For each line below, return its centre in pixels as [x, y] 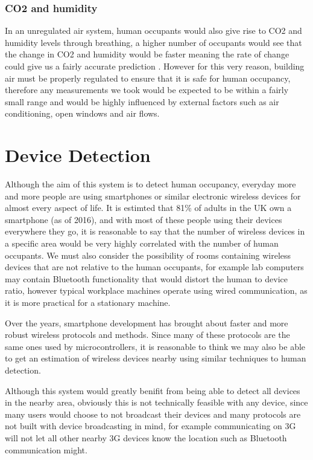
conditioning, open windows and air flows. [82, 113]
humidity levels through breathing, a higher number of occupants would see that [153, 42]
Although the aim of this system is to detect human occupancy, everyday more [150, 184]
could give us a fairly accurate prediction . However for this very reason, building [155, 66]
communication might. [46, 449]
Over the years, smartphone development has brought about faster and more [147, 322]
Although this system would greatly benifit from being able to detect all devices [153, 390]
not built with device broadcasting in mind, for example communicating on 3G [150, 426]
